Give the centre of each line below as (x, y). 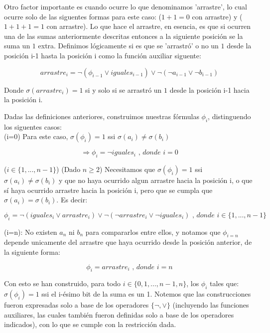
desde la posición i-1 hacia (209, 89)
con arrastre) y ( (217, 16)
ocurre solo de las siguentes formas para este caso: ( (83, 16)
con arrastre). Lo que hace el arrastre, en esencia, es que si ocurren (149, 26)
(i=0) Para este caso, (36, 136)
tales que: (224, 283)
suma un (17, 46)
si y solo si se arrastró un (124, 89)
